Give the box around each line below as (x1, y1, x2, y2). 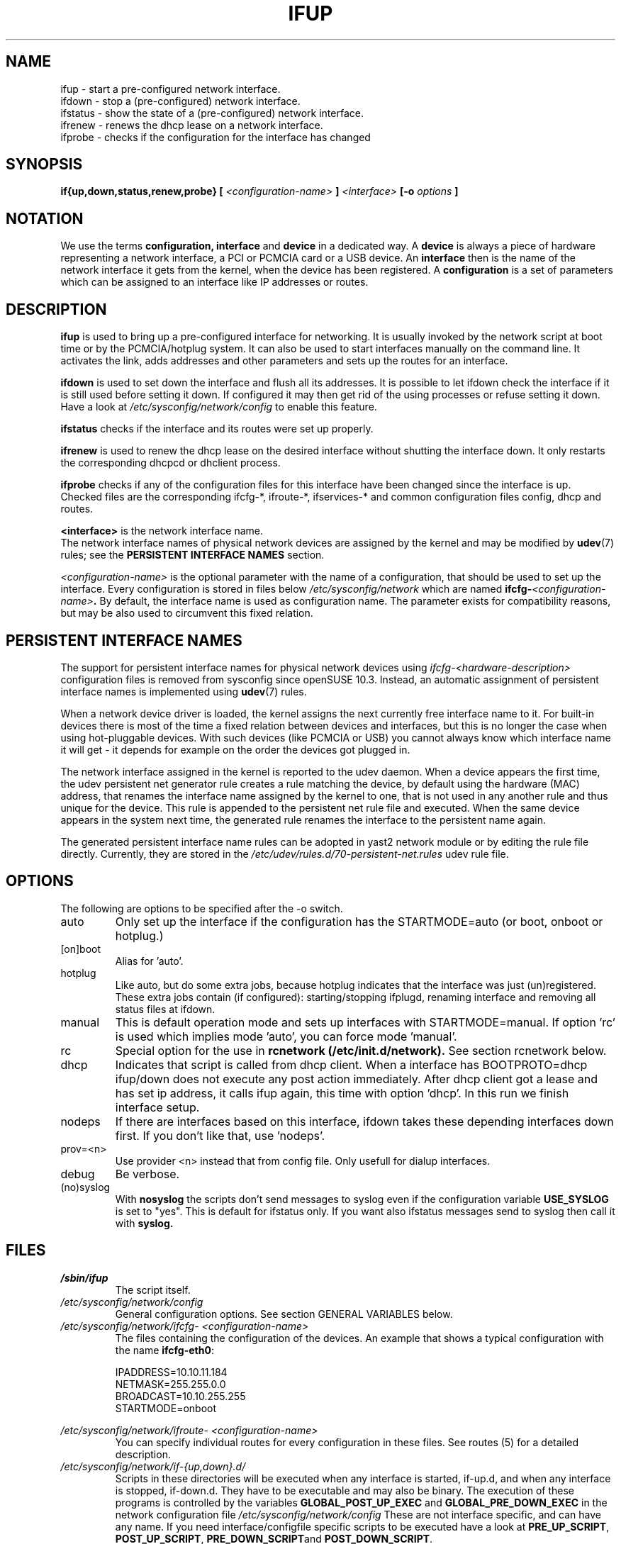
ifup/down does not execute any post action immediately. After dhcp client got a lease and (115, 1071, 598, 1086)
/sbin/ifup (60, 1271, 108, 1284)
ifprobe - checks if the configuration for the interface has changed (60, 130, 371, 143)
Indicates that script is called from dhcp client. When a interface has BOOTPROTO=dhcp (115, 1057, 588, 1072)
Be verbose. (115, 1166, 180, 1181)
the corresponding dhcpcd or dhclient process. (60, 457, 281, 469)
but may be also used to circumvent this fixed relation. (60, 607, 313, 620)
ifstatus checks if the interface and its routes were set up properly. (60, 423, 374, 435)
